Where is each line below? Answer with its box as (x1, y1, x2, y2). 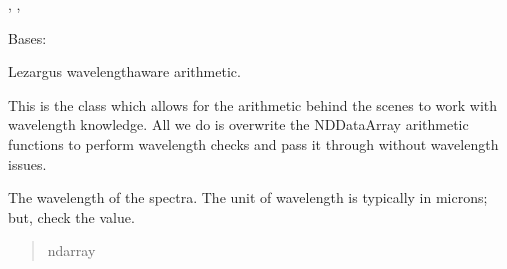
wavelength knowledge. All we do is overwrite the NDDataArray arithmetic (8, 114, 469, 135)
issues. (8, 153, 47, 174)
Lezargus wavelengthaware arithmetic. (8, 61, 241, 82)
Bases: (8, 27, 47, 48)
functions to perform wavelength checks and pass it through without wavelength (8, 133, 499, 154)
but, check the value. (8, 206, 135, 227)
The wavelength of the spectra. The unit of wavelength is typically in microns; (8, 187, 488, 208)
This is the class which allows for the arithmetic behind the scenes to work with (8, 94, 498, 115)
